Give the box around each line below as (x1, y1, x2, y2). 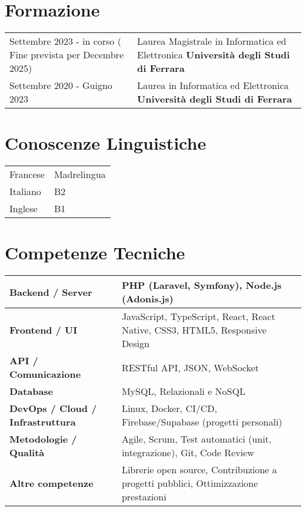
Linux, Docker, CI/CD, (121, 401, 217, 416)
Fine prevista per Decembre (9, 48, 124, 62)
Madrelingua (54, 167, 106, 182)
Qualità (9, 446, 45, 460)
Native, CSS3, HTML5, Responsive (121, 323, 267, 337)
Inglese (9, 202, 38, 216)
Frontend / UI (9, 323, 78, 337)
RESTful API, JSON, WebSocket (121, 360, 259, 374)
